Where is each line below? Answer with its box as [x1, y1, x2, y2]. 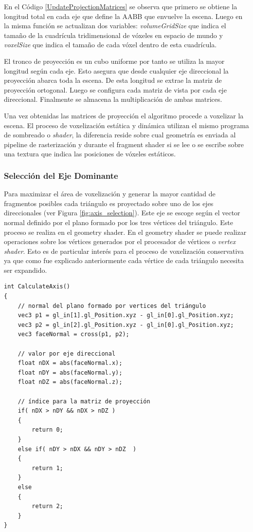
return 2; [32, 503, 63, 510]
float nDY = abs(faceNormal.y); [18, 369, 123, 376]
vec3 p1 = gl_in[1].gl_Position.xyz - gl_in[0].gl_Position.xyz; [18, 312, 234, 319]
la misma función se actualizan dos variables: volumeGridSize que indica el [4, 20, 226, 31]
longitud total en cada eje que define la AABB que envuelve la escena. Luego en [4, 11, 243, 21]
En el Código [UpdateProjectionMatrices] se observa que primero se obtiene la [4, 1, 237, 11]
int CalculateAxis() [4, 283, 71, 290]
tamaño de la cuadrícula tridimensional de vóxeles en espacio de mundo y [4, 30, 223, 40]
